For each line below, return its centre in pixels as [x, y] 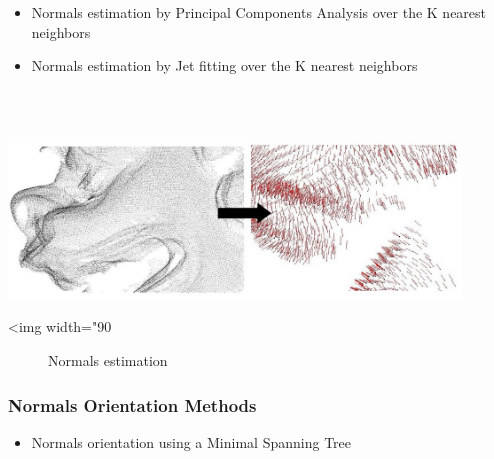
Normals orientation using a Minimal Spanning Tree [191, 441]
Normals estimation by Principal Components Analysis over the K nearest [259, 12]
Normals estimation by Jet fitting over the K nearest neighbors [224, 65]
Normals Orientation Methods [132, 404]
